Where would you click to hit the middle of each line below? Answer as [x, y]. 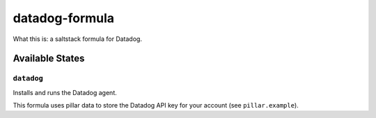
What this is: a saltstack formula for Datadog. [78, 39]
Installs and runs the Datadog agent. [65, 92]
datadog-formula [64, 18]
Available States [49, 59]
